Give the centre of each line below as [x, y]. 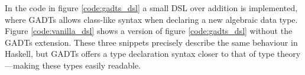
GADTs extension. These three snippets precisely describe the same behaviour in [151, 42]
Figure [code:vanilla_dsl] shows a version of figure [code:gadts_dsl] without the [149, 31]
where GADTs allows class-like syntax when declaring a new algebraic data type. [151, 19]
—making [22, 65]
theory [289, 54]
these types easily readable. [92, 65]
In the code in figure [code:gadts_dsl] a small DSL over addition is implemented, [151, 8]
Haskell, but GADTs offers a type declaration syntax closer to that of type [140, 54]
